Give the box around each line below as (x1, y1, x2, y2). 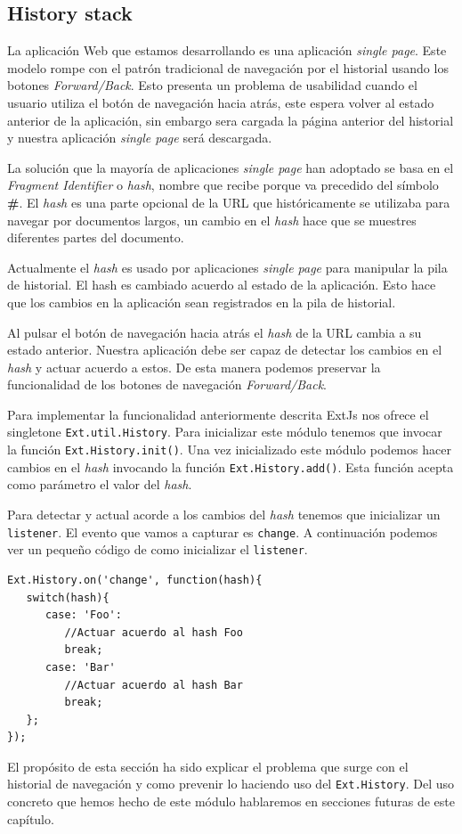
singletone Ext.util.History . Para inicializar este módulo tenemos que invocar (7, 422, 442, 441)
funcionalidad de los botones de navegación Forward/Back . (7, 375, 327, 394)
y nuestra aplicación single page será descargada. (7, 128, 272, 147)
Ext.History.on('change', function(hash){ (7, 573, 263, 586)
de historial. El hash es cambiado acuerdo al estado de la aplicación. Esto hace (7, 275, 436, 294)
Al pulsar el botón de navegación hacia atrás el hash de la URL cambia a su (7, 323, 422, 341)
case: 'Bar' (45, 660, 116, 674)
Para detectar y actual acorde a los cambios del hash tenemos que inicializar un (7, 505, 441, 524)
